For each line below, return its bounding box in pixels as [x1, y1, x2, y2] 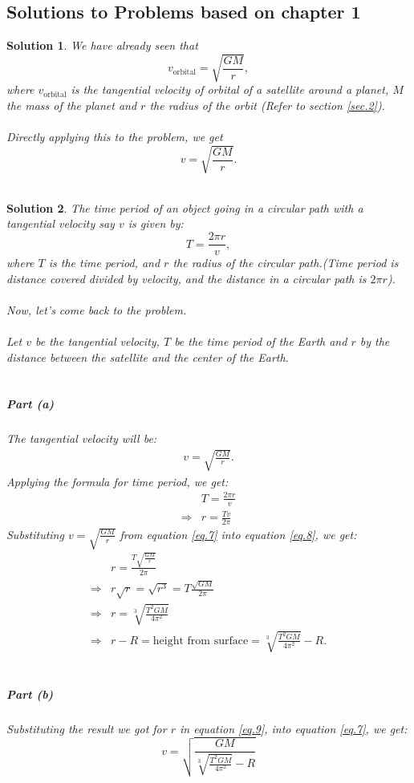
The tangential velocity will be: [6, 430, 157, 447]
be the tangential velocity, [34, 333, 160, 350]
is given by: [128, 215, 184, 232]
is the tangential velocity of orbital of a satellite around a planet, [71, 81, 389, 98]
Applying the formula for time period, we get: [6, 473, 229, 489]
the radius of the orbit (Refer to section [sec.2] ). [149, 96, 385, 113]
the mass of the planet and [6, 96, 137, 113]
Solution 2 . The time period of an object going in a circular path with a [6, 199, 363, 216]
